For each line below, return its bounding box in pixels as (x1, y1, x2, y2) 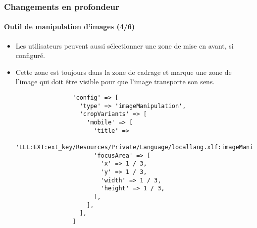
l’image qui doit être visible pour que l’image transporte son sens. (15, 76, 215, 87)
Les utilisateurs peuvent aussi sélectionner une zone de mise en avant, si (15, 40, 234, 51)
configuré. (15, 50, 45, 60)
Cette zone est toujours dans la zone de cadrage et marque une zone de (15, 66, 232, 77)
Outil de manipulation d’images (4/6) (4, 21, 135, 32)
